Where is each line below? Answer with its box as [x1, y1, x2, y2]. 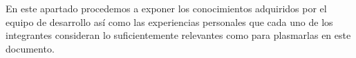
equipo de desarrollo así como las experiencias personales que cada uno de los [6, 14, 333, 29]
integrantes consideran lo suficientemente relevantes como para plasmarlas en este [6, 28, 351, 42]
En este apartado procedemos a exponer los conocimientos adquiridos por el [6, 1, 327, 15]
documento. [6, 41, 55, 55]
